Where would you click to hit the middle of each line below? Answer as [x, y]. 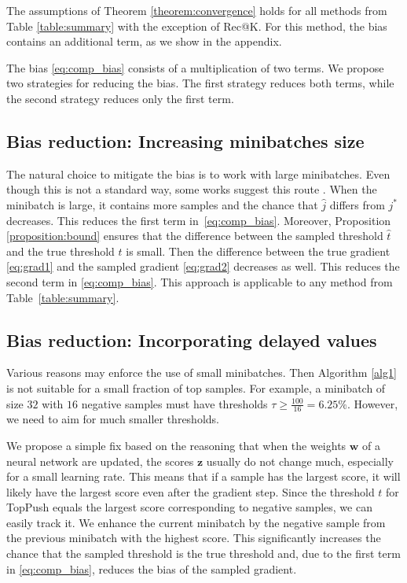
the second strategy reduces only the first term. [120, 98]
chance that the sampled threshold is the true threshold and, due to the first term [203, 553]
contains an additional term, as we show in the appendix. [144, 41]
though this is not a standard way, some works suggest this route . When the [192, 189]
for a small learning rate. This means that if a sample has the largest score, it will [203, 476]
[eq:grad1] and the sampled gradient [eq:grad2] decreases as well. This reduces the [203, 266]
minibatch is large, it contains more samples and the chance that [162, 204]
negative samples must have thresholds [174, 403]
